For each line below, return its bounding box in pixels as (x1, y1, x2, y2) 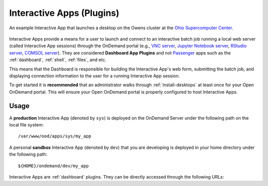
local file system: (9, 122, 44, 127)
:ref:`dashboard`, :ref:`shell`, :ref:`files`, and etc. (9, 57, 107, 63)
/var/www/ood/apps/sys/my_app (18, 133, 92, 139)
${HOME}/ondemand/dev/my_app (18, 163, 89, 169)
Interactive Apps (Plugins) (9, 7, 120, 18)
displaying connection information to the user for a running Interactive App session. (9, 72, 180, 79)
